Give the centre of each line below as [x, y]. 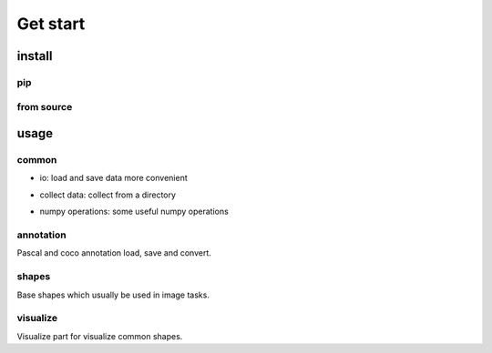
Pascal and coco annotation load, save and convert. [114, 253]
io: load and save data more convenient [113, 178]
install [35, 56]
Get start [51, 24]
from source [45, 106]
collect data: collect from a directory [108, 195]
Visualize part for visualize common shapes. [100, 336]
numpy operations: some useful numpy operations [134, 212]
